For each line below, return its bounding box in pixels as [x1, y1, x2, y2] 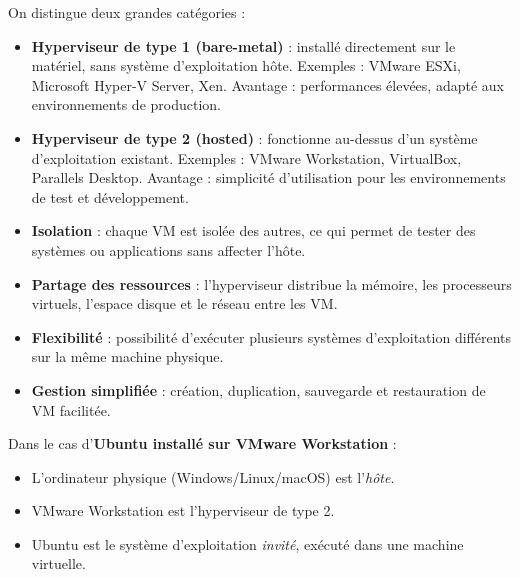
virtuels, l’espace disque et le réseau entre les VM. [31, 293, 338, 314]
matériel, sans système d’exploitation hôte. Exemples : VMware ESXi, [31, 55, 461, 76]
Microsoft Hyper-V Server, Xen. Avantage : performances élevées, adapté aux [31, 74, 504, 95]
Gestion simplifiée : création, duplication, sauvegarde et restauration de [31, 379, 486, 400]
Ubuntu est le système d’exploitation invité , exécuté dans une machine [31, 533, 464, 554]
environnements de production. [31, 94, 221, 115]
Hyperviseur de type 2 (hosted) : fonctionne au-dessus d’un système [31, 127, 478, 148]
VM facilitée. [31, 399, 111, 420]
